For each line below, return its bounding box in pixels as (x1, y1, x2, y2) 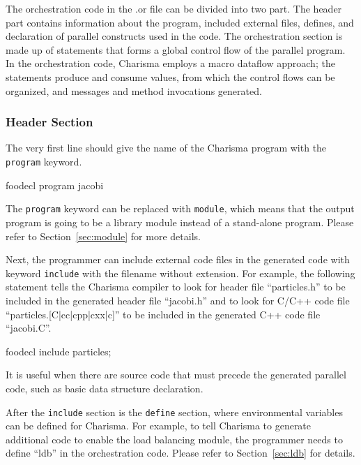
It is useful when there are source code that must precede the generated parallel (6, 367, 346, 382)
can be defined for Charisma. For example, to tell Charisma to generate (6, 418, 312, 433)
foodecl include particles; (6, 344, 112, 358)
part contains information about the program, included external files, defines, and (6, 15, 354, 29)
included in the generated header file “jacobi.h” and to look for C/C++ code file (6, 293, 350, 307)
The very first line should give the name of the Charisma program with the (6, 140, 327, 155)
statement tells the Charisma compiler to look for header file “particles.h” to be (6, 279, 346, 294)
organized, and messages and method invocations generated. (6, 83, 262, 98)
